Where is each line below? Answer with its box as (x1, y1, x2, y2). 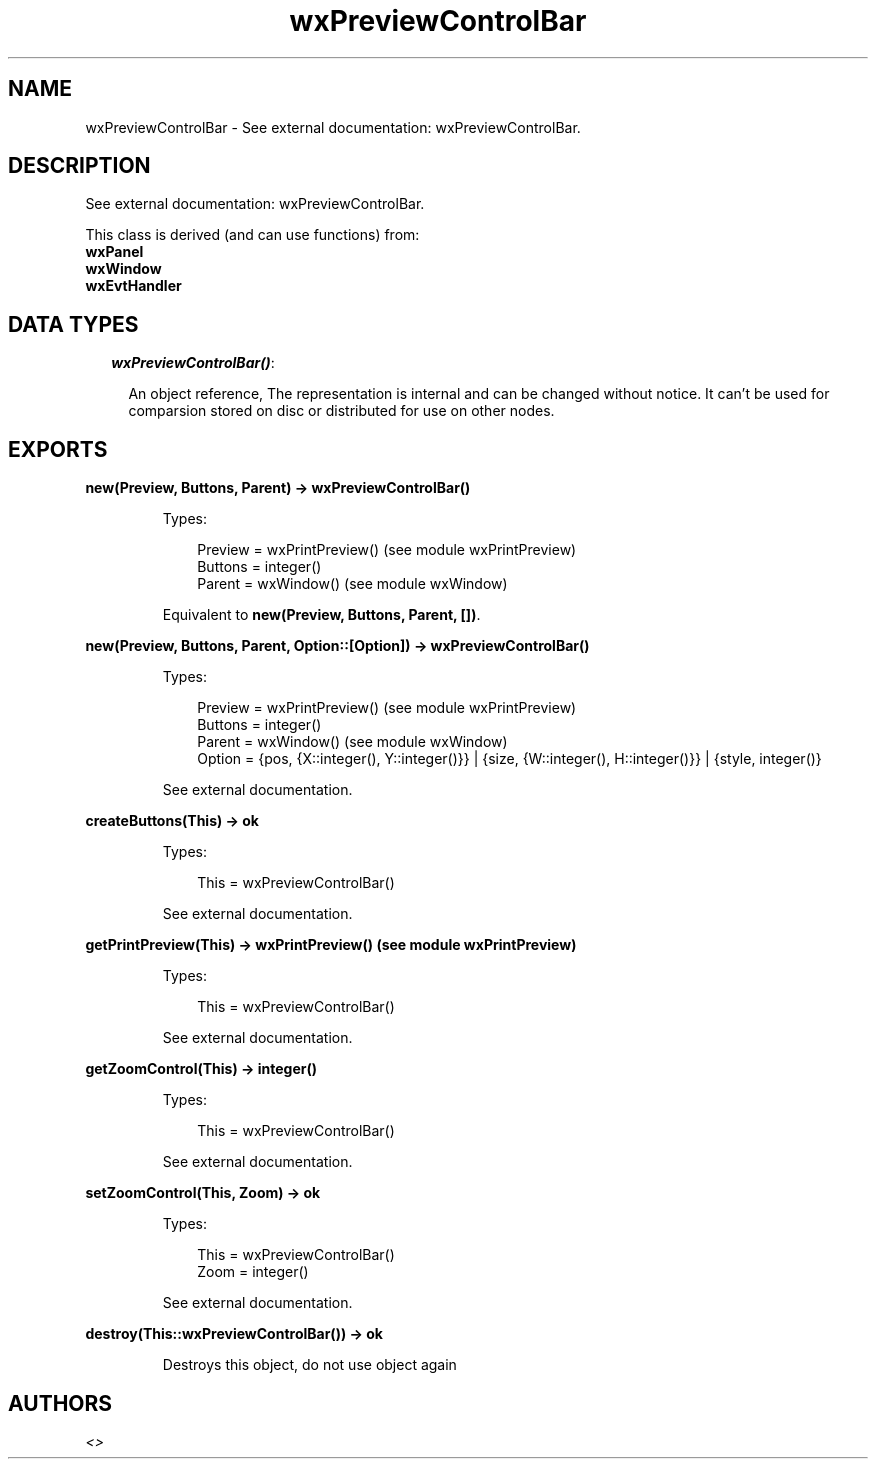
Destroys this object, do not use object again (162, 1356, 457, 1374)
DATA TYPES (8, 311, 139, 337)
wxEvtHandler (85, 277, 182, 295)
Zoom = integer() (197, 1263, 309, 1281)
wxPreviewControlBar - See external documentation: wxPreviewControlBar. (85, 118, 581, 136)
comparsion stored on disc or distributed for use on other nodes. (128, 402, 555, 420)
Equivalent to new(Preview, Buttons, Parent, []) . (162, 606, 481, 624)
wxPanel (85, 243, 144, 261)
